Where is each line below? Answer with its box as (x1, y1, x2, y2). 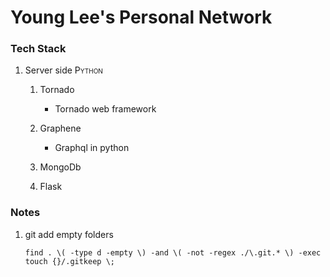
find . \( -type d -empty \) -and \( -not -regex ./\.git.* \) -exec (24, 247, 322, 258)
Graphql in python (54, 142, 130, 154)
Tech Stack (10, 42, 67, 56)
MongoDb (39, 161, 82, 173)
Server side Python (24, 64, 103, 76)
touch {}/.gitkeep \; (24, 256, 115, 266)
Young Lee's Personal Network (10, 6, 273, 29)
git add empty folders (24, 228, 114, 240)
